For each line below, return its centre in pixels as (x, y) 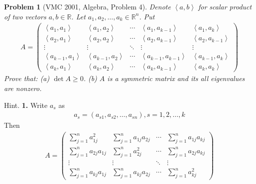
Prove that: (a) (27, 78)
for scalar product (225, 6)
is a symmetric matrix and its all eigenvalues (176, 78)
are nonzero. (23, 88)
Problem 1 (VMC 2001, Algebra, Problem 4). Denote (87, 6)
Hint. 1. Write (26, 105)
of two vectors (25, 16)
